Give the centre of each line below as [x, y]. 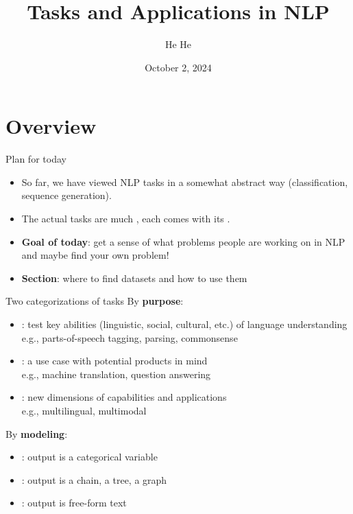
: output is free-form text [74, 503]
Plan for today [36, 159]
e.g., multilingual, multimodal [84, 410]
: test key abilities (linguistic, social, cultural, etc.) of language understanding [184, 324]
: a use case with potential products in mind [114, 361]
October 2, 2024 [178, 67]
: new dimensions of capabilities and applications [124, 397]
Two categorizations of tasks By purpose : [95, 301]
